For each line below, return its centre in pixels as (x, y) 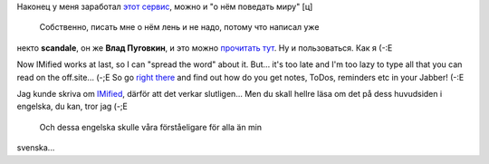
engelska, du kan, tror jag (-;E (72, 106)
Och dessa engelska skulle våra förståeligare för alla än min (151, 127)
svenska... (36, 148)
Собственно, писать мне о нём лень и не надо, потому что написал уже (179, 27)
